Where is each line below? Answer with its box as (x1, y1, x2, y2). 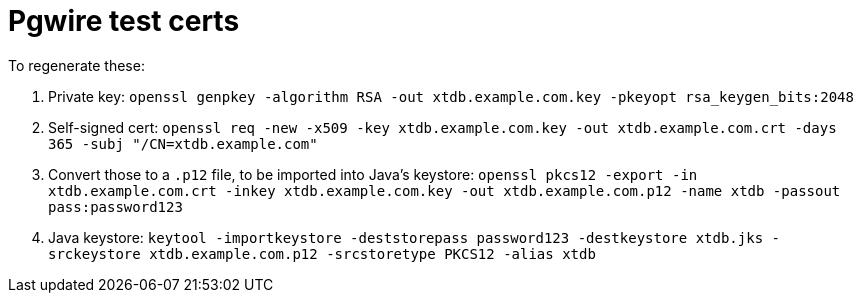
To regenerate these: (8, 56, 145, 74)
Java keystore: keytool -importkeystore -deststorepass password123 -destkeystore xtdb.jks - (48, 228, 780, 246)
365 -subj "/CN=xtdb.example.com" (48, 135, 318, 152)
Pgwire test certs (8, 4, 240, 38)
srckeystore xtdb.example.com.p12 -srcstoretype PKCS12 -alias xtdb (48, 245, 596, 262)
